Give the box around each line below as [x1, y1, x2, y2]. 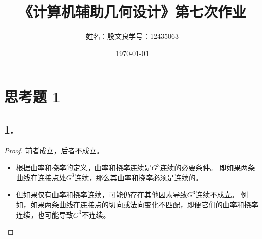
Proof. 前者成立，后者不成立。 [4, 145, 104, 155]
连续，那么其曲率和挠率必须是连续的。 [74, 172, 203, 182]
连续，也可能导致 [16, 209, 73, 220]
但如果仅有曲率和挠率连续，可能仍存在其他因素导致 [16, 189, 187, 200]
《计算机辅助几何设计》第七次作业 [18, 1, 246, 22]
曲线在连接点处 [16, 172, 66, 182]
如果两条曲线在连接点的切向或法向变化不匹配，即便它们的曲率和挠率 [30, 199, 258, 210]
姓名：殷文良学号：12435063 [86, 31, 179, 41]
